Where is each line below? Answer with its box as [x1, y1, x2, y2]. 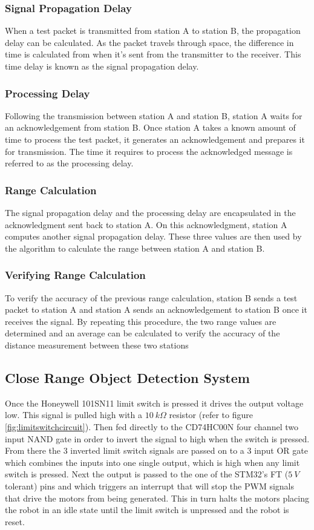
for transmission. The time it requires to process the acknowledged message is [5, 145, 293, 157]
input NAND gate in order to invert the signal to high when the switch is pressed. [5, 432, 310, 445]
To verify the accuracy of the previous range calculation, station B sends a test [5, 291, 298, 304]
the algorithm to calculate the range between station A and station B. [5, 241, 265, 254]
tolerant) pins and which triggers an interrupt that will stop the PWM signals [5, 479, 294, 492]
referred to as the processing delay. [5, 157, 134, 169]
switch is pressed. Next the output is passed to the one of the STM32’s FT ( [5, 468, 289, 480]
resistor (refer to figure [169, 408, 253, 421]
